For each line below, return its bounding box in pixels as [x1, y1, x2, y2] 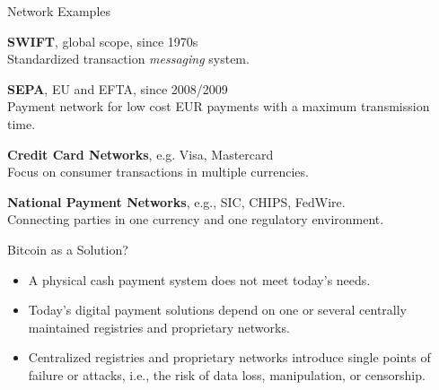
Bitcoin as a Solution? [7, 239, 128, 258]
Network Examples [7, 2, 111, 20]
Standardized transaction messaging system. [7, 49, 250, 68]
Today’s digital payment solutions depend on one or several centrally [28, 300, 408, 319]
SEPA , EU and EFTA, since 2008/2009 [7, 79, 228, 98]
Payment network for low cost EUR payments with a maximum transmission [7, 97, 430, 116]
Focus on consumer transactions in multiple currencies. [7, 162, 309, 181]
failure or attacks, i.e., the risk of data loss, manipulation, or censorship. [28, 365, 426, 384]
